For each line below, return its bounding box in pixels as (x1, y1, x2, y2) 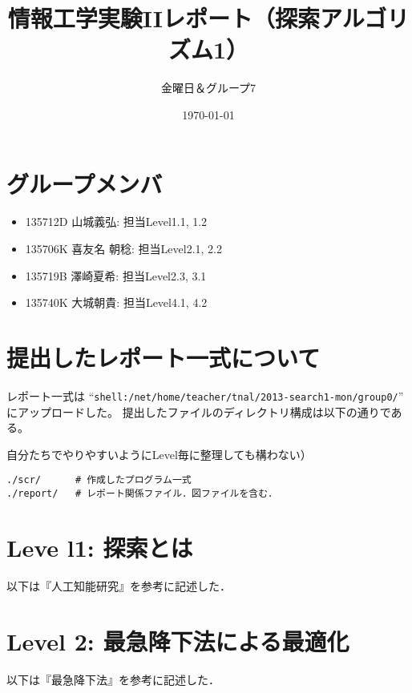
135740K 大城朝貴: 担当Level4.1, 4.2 (25, 294, 208, 311)
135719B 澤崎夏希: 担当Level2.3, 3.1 (25, 267, 207, 284)
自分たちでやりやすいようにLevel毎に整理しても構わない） (6, 445, 312, 462)
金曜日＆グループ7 (160, 79, 256, 96)
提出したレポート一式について (6, 341, 321, 373)
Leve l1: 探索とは (6, 530, 193, 563)
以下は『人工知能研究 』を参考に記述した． (6, 577, 231, 594)
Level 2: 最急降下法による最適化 (6, 624, 349, 657)
